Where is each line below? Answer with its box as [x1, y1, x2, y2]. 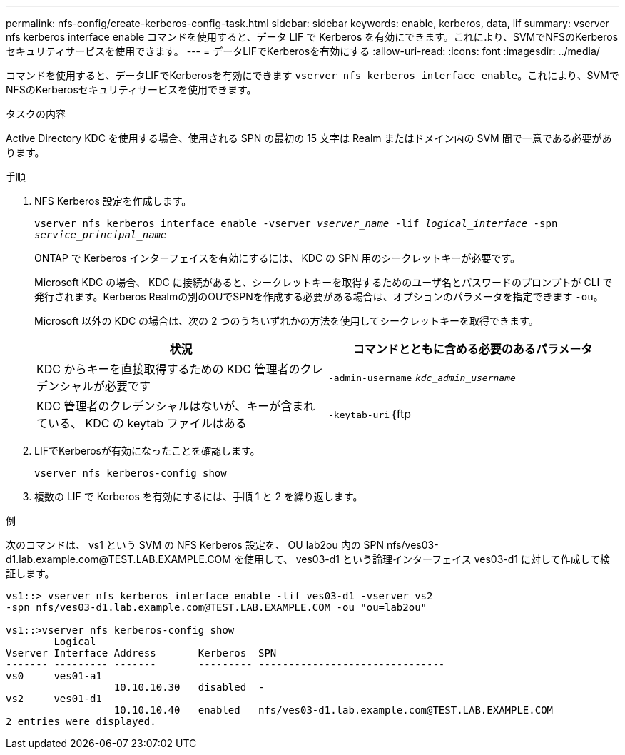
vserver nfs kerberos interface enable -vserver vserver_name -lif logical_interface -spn [34, 218, 558, 229]
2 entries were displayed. [6, 716, 156, 727]
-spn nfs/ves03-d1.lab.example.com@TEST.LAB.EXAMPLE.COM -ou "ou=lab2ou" [6, 602, 427, 613]
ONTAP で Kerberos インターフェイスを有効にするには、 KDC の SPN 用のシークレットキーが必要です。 [34, 252, 521, 264]
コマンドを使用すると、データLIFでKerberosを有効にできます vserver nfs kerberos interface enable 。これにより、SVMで [6, 69, 619, 81]
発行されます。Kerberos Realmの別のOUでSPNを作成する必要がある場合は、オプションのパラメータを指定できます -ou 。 [34, 290, 604, 303]
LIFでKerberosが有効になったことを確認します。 [34, 445, 260, 457]
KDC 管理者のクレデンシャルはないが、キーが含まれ [36, 399, 315, 413]
